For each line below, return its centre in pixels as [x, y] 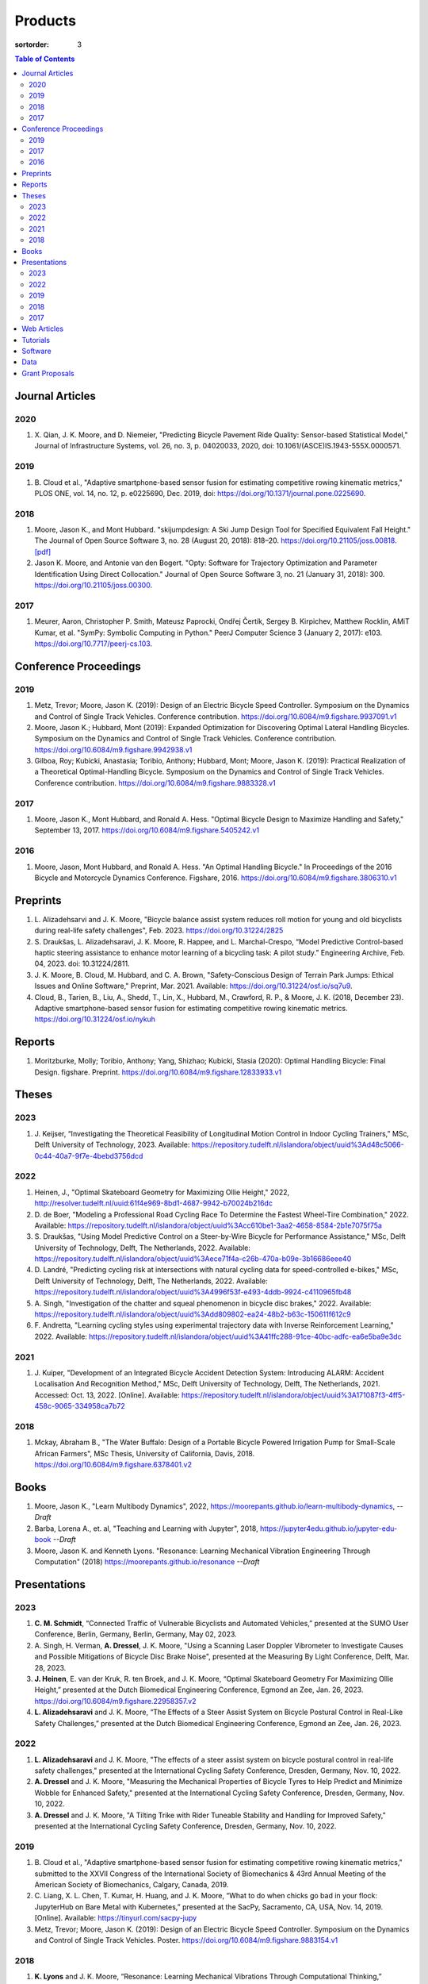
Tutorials [36, 340]
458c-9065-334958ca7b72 [80, 1406]
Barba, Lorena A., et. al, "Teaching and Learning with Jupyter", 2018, [146, 1528]
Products [46, 21]
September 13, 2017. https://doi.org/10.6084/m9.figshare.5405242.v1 [147, 830]
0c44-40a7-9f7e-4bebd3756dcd [89, 1155]
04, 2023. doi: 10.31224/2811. [82, 963]
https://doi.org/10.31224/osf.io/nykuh [95, 1019]
